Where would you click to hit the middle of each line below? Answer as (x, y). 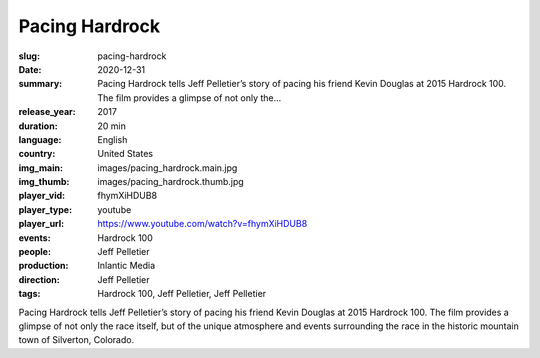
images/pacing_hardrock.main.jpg (167, 167)
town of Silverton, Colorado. (76, 340)
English (112, 139)
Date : (30, 69)
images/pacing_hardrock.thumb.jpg (170, 182)
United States (125, 154)
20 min (112, 126)
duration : (38, 126)
